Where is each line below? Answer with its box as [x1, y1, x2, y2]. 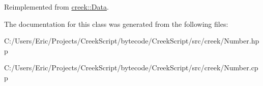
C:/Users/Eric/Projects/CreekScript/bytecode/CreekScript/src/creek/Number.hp [4, 35, 259, 46]
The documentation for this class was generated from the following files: [4, 18, 228, 29]
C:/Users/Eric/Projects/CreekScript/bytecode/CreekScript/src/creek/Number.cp [4, 62, 258, 73]
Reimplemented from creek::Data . [4, 2, 109, 12]
